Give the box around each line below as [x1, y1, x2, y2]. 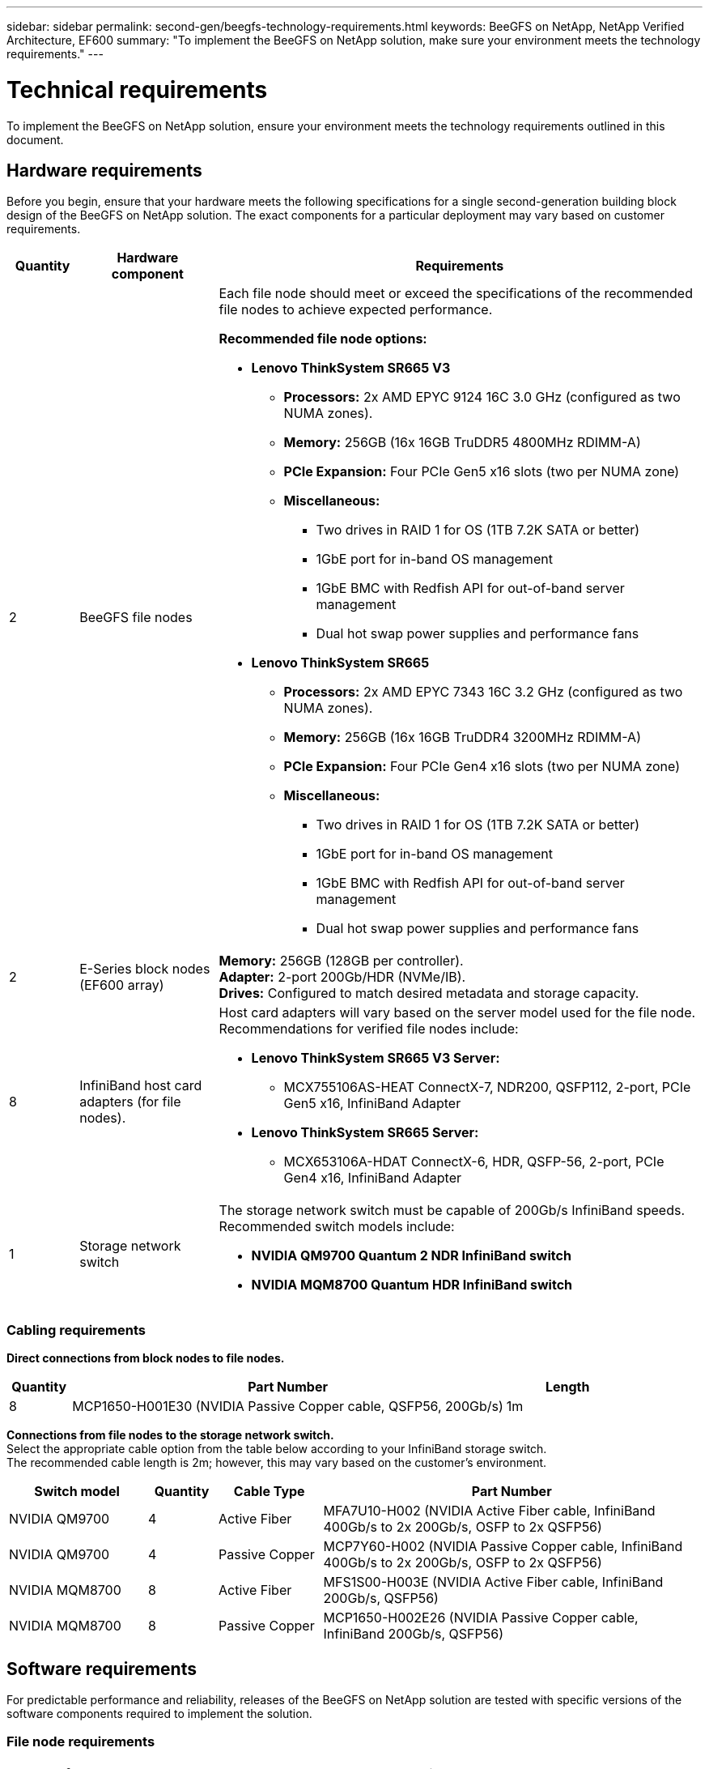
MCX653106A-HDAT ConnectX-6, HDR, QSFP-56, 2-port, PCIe [283, 1153, 664, 1170]
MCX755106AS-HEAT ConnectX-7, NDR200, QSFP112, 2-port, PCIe [283, 1079, 691, 1096]
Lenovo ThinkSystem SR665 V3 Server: [251, 1050, 500, 1067]
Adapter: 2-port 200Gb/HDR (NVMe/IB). [219, 969, 466, 986]
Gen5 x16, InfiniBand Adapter [283, 1095, 461, 1112]
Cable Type [233, 1483, 305, 1500]
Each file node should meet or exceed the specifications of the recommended [219, 285, 693, 302]
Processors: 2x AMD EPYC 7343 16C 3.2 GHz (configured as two [283, 684, 683, 701]
